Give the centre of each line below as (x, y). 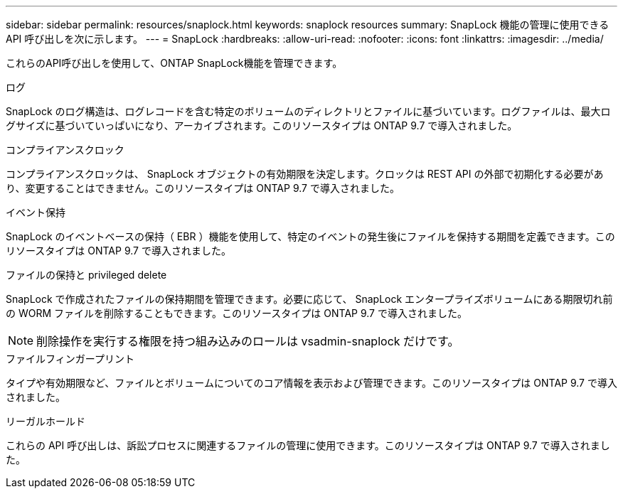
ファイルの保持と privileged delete (86, 275)
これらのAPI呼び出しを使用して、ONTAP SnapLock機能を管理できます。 (174, 63)
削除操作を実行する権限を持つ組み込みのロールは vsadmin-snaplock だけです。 (248, 341)
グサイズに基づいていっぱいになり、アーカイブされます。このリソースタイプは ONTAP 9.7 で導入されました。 (262, 125)
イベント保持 (36, 212)
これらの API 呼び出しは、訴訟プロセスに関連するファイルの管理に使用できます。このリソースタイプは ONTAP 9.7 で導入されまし (308, 445)
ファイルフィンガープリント (70, 359)
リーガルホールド (46, 421)
